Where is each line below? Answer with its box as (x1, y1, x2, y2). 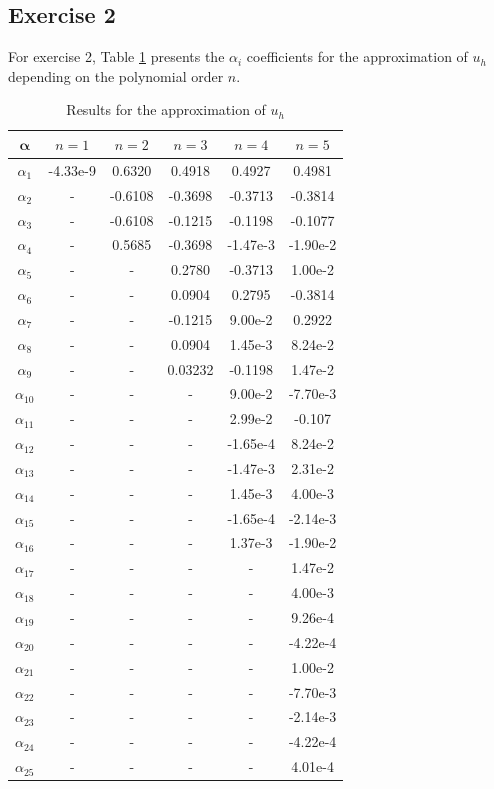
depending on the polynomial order (8, 65, 224, 86)
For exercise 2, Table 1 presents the (8, 46, 225, 67)
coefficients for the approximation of (246, 46, 468, 67)
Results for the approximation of (66, 99, 266, 120)
